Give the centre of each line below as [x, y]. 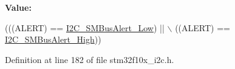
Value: [18, 7]
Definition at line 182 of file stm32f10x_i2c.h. [90, 59]
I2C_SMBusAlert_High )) [53, 39]
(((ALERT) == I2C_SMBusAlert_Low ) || [85, 27]
